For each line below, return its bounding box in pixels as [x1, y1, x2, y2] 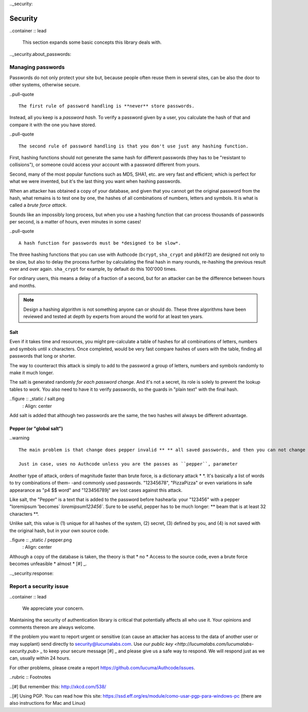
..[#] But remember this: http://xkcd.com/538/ [9, 683, 106, 689]
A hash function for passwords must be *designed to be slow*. [18, 240, 181, 246]
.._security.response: [9, 570, 54, 576]
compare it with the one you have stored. [9, 121, 97, 128]
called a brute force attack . [9, 202, 67, 208]
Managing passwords [9, 64, 65, 71]
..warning [9, 435, 30, 441]
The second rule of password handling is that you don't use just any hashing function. [18, 143, 249, 149]
